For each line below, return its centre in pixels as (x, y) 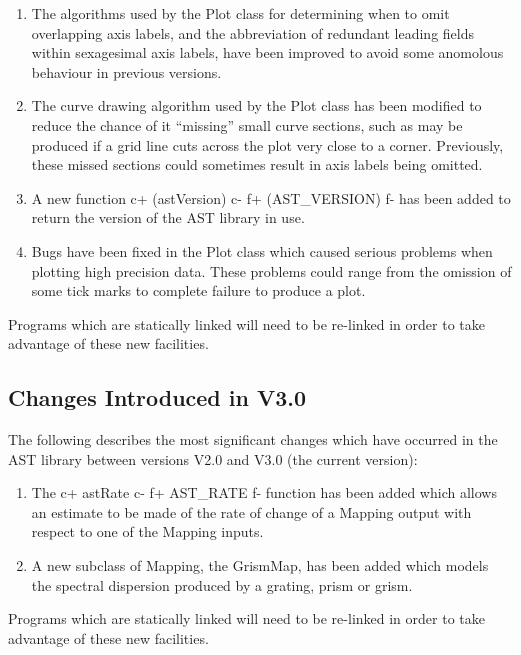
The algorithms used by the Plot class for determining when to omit (240, 13)
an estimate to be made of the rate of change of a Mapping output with (251, 511)
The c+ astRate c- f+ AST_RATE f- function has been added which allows (264, 492)
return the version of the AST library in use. (168, 217)
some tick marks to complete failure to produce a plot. (198, 290)
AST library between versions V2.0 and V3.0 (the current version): (213, 458)
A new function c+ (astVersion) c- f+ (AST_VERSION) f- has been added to (271, 197)
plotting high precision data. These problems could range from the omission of (271, 270)
